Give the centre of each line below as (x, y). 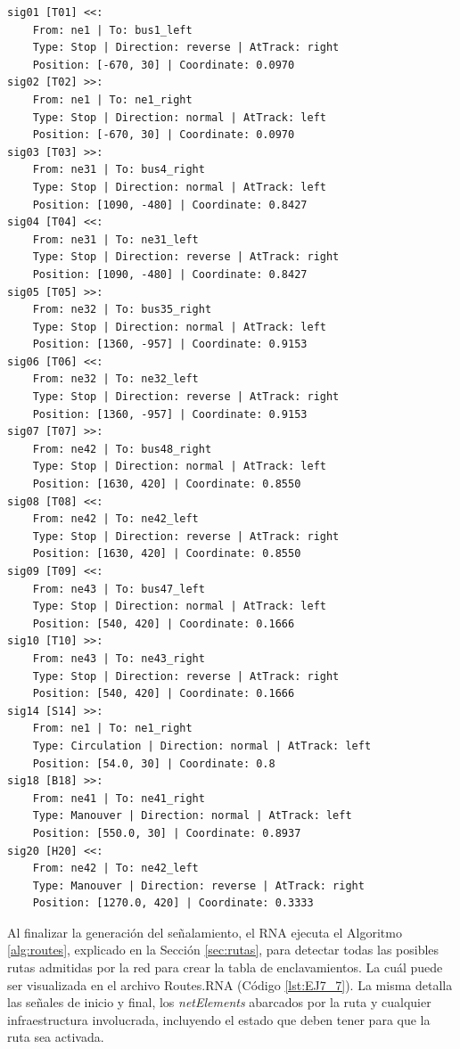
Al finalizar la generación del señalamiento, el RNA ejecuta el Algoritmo (205, 932)
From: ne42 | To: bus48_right (122, 449)
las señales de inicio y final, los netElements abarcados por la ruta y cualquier (219, 1002)
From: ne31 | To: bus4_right (119, 170)
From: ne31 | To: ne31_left (115, 239)
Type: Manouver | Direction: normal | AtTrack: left (192, 816)
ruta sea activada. (56, 1037)
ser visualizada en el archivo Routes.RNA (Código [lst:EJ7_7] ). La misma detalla (230, 984)
